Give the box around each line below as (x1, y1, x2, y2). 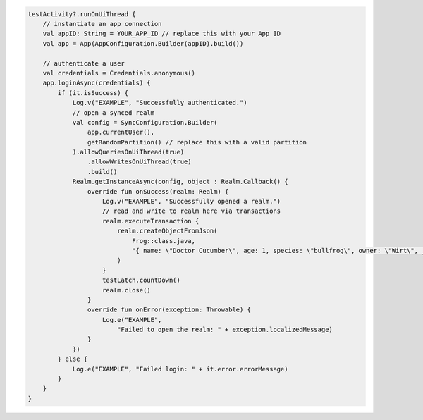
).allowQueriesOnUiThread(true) (72, 148, 185, 156)
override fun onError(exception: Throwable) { (87, 306, 252, 314)
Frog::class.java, (131, 237, 195, 245)
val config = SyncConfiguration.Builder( (72, 118, 218, 126)
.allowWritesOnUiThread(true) (87, 158, 192, 166)
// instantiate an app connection (42, 20, 162, 27)
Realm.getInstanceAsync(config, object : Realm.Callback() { (72, 178, 288, 186)
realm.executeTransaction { (102, 217, 200, 225)
